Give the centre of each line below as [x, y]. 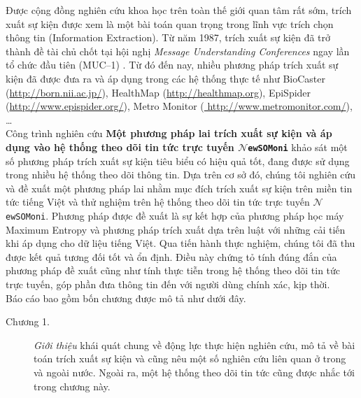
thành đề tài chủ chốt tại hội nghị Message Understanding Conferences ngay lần [178, 51]
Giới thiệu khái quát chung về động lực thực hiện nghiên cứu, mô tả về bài [194, 344]
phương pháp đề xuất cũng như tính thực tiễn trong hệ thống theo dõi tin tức [173, 270]
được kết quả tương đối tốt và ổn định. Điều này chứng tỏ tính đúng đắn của [171, 256]
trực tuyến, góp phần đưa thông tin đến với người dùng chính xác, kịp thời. [168, 284]
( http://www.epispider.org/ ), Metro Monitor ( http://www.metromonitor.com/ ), [179, 106]
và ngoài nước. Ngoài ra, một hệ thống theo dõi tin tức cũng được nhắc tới [194, 372]
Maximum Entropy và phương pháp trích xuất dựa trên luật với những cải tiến [176, 229]
